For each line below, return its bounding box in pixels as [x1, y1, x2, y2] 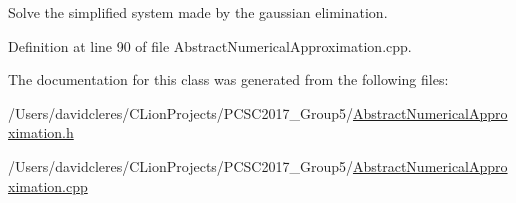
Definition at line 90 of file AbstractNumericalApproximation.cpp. [8, 35, 412, 56]
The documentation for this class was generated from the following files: [8, 69, 449, 90]
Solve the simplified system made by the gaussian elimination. [8, 2, 388, 22]
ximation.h [8, 122, 74, 143]
